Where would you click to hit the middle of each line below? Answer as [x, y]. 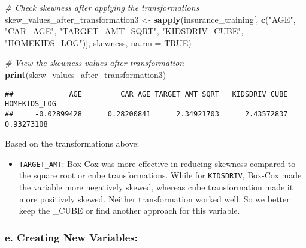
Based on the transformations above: [72, 143]
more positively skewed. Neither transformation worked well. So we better [154, 198]
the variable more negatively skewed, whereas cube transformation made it [156, 187]
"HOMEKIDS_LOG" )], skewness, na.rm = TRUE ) [98, 42]
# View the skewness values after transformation [95, 63]
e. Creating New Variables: [71, 237]
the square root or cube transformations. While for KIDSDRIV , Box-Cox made [160, 175]
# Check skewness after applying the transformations [102, 7]
